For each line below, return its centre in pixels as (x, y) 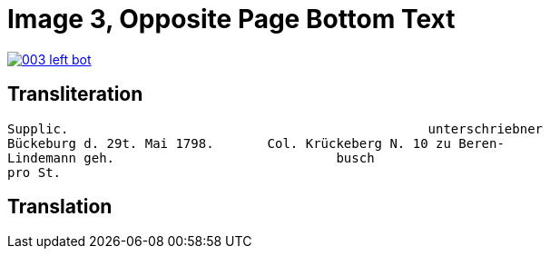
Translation (60, 207)
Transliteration (75, 94)
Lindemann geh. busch (191, 158)
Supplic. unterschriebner (275, 128)
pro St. (34, 172)
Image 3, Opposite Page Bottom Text (231, 19)
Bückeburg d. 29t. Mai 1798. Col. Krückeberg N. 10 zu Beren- (256, 143)
